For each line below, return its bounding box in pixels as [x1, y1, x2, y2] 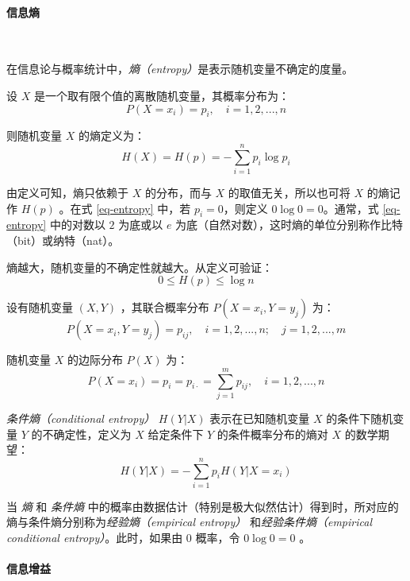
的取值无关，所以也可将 [228, 184, 351, 201]
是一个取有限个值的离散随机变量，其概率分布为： [33, 87, 289, 103]
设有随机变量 [6, 299, 73, 316]
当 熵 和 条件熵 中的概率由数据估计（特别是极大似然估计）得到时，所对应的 [6, 498, 399, 514]
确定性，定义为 [53, 425, 132, 442]
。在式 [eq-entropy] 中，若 [59, 199, 191, 216]
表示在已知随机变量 [209, 409, 310, 426]
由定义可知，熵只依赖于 [6, 184, 128, 201]
